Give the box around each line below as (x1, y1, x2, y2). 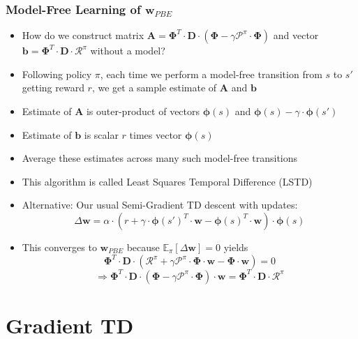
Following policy (22, 66, 92, 81)
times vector (129, 127, 182, 142)
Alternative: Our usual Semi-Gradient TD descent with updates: (22, 197, 298, 212)
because (126, 239, 160, 254)
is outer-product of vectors (86, 104, 200, 118)
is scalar (84, 127, 119, 142)
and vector (273, 28, 319, 43)
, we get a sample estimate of (91, 80, 217, 95)
